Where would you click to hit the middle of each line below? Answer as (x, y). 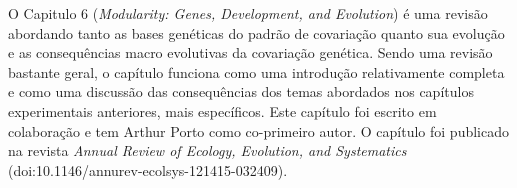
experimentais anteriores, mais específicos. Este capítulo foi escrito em (222, 110)
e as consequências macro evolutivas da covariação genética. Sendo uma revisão (250, 52)
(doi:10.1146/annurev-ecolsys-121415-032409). (148, 169)
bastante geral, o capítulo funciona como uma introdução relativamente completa (256, 71)
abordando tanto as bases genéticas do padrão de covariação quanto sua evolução (256, 32)
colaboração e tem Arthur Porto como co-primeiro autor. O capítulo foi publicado (258, 130)
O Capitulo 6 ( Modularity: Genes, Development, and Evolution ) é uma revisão (248, 13)
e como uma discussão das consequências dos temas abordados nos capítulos (241, 91)
